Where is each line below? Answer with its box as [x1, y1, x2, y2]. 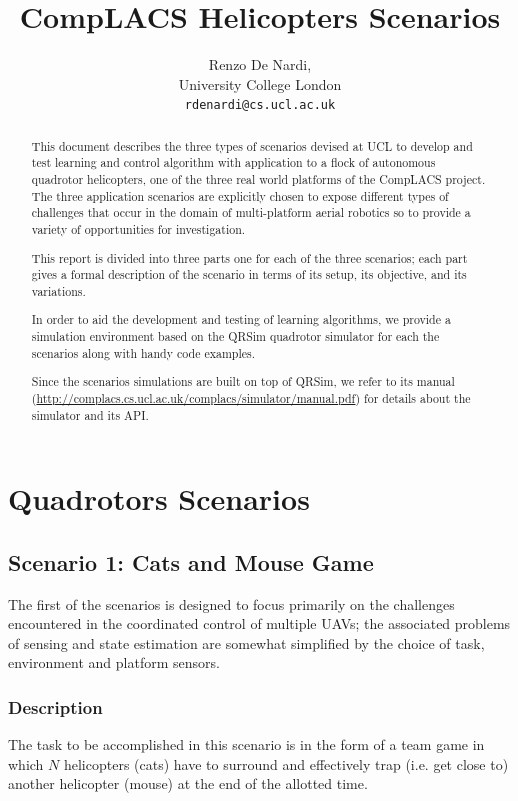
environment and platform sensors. [8, 652, 220, 673]
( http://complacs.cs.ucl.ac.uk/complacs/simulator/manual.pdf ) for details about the [31, 389, 471, 406]
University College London [178, 73, 342, 94]
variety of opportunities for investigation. [31, 221, 246, 238]
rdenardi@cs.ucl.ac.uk [184, 98, 336, 113]
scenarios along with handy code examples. [31, 344, 255, 361]
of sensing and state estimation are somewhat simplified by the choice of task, [8, 632, 485, 653]
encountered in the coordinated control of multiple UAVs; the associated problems [8, 613, 511, 634]
